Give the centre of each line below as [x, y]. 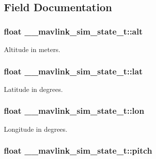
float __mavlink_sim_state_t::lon [74, 111]
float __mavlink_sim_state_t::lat [73, 71]
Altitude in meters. [32, 49]
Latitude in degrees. [33, 89]
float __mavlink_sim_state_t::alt [73, 31]
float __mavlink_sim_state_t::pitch [78, 150]
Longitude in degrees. [36, 129]
